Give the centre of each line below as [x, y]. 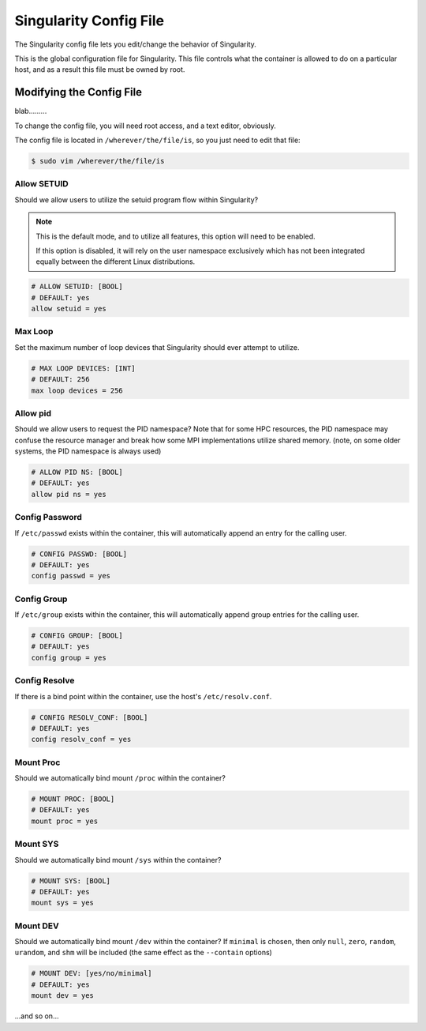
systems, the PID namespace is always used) [88, 451]
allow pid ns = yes [69, 494]
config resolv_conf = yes [81, 739]
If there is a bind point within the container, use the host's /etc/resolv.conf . [143, 696]
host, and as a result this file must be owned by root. [100, 70]
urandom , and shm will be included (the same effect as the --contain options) [143, 953]
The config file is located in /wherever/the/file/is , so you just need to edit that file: [157, 140]
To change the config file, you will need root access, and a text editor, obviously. [145, 126]
